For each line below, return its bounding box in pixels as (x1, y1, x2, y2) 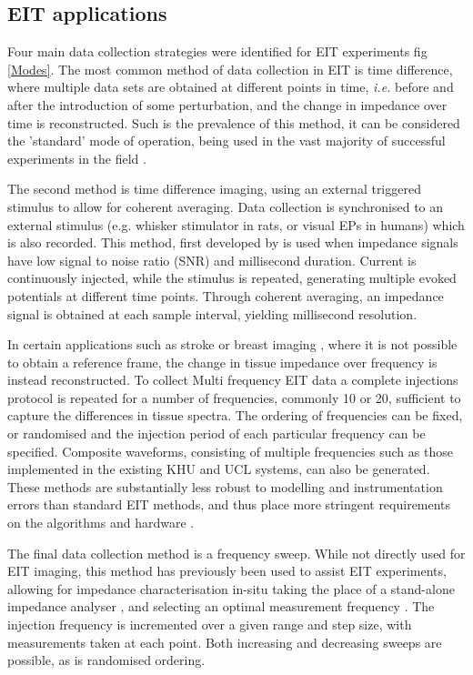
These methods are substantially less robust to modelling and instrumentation (7, 477, 443, 496)
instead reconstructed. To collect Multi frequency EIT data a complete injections (7, 370, 458, 389)
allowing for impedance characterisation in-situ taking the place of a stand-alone (7, 579, 455, 598)
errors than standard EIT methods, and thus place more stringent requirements (7, 495, 451, 514)
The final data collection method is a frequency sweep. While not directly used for (7, 543, 466, 562)
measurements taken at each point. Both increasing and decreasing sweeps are (7, 632, 442, 651)
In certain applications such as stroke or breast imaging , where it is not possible (7, 335, 458, 354)
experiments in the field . (7, 148, 146, 167)
